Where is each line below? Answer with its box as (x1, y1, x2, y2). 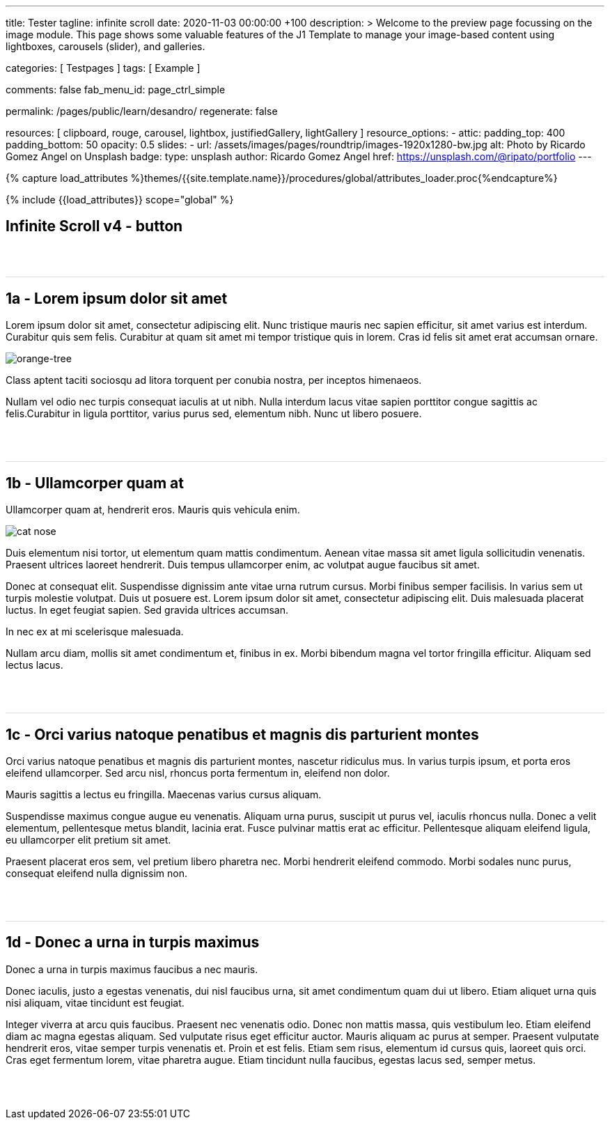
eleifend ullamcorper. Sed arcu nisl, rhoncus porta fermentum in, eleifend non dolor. (6, 766, 390, 779)
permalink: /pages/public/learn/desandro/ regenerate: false (6, 105, 278, 117)
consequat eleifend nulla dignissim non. (6, 867, 187, 879)
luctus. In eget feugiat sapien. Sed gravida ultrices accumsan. (6, 604, 288, 616)
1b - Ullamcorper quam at (6, 474, 184, 492)
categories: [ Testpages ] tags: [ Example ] (6, 62, 201, 74)
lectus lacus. (6, 659, 63, 672)
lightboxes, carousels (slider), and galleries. (6, 40, 205, 52)
